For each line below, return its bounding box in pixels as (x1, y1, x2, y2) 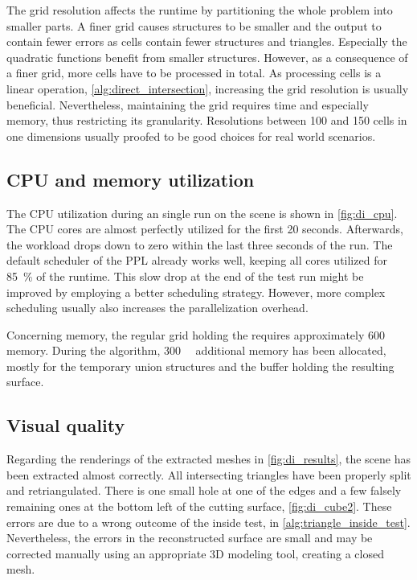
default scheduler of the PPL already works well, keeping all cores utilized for (6, 252, 387, 269)
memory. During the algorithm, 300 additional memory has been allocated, (6, 342, 386, 359)
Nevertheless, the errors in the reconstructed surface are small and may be (6, 529, 373, 546)
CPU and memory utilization (6, 167, 255, 191)
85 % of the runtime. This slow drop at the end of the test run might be (6, 267, 364, 284)
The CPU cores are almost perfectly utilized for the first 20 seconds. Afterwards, (6, 220, 404, 237)
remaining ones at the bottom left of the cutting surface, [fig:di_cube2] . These (6, 498, 392, 515)
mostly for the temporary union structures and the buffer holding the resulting (6, 357, 395, 374)
